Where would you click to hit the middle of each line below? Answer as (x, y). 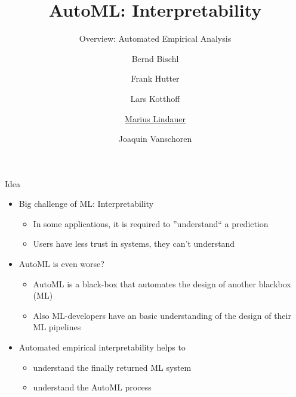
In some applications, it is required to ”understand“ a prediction (151, 223)
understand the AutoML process (92, 387)
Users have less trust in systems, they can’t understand (134, 244)
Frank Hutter (155, 78)
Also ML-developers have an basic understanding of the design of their (162, 315)
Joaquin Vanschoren (155, 139)
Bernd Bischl (155, 58)
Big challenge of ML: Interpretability (86, 204)
